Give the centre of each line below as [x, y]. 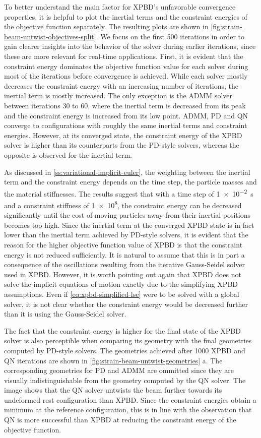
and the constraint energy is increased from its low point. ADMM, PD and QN [126, 115]
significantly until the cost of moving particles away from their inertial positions [127, 215]
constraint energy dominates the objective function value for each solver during [126, 66]
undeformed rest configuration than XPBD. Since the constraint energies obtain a [130, 399]
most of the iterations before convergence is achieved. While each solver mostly [126, 76]
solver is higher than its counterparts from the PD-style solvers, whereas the [122, 145]
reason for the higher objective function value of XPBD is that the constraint [123, 244]
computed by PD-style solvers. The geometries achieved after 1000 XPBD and [125, 350]
